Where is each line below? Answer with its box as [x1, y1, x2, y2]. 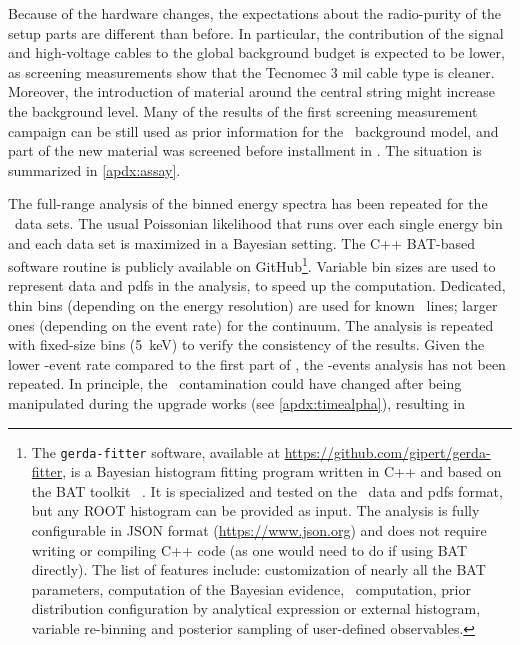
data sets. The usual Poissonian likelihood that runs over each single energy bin [14, 212, 503, 233]
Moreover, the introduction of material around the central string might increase [8, 81, 495, 102]
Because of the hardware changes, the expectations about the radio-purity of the [8, 3, 501, 23]
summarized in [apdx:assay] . [8, 159, 181, 180]
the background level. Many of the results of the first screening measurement [8, 100, 478, 121]
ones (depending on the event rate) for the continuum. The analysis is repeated [8, 314, 494, 335]
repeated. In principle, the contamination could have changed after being [8, 373, 462, 394]
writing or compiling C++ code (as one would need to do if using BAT [31, 539, 467, 560]
